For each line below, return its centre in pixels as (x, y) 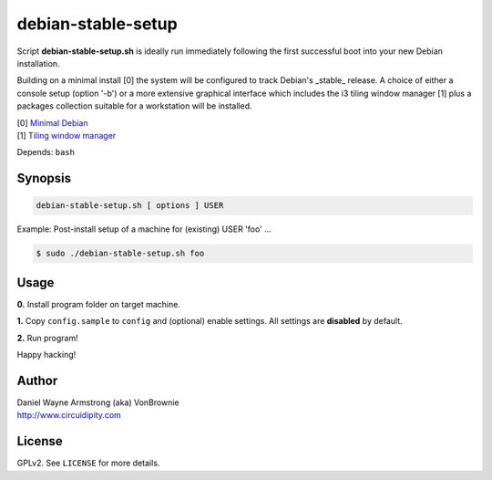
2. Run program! (47, 338)
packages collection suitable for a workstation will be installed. (134, 106)
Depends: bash (46, 152)
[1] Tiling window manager (67, 135)
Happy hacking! (46, 354)
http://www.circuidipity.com (69, 415)
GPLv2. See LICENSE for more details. (88, 463)
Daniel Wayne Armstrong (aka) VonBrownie (98, 402)
